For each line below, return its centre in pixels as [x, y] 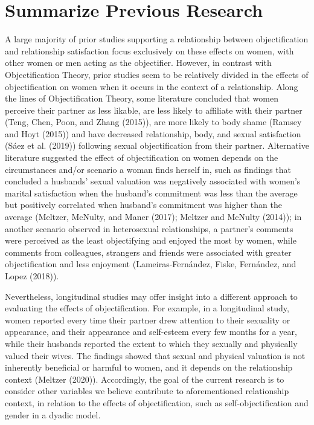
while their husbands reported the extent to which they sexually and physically [151, 343]
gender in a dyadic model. [53, 414]
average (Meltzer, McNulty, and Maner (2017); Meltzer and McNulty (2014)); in [153, 217]
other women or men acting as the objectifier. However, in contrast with [138, 63]
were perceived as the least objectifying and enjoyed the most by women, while [151, 240]
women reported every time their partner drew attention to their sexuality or [148, 320]
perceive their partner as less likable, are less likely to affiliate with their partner [154, 110]
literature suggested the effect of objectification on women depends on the [142, 157]
